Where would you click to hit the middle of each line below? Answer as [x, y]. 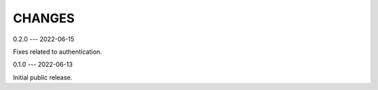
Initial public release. [43, 77]
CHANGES [44, 18]
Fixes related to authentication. [57, 52]
